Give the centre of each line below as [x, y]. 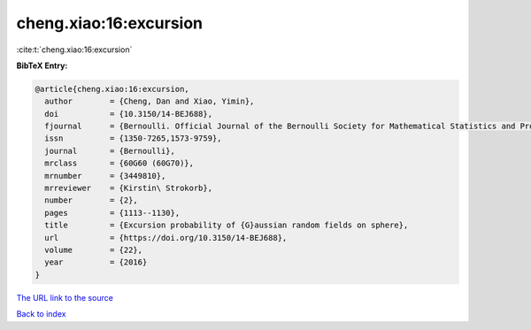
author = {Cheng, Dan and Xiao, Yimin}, [150, 101]
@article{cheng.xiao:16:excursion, [112, 89]
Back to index [41, 314]
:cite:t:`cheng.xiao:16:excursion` [74, 50]
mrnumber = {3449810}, [105, 176]
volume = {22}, [94, 250]
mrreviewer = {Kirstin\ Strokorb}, [128, 188]
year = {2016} [96, 262]
